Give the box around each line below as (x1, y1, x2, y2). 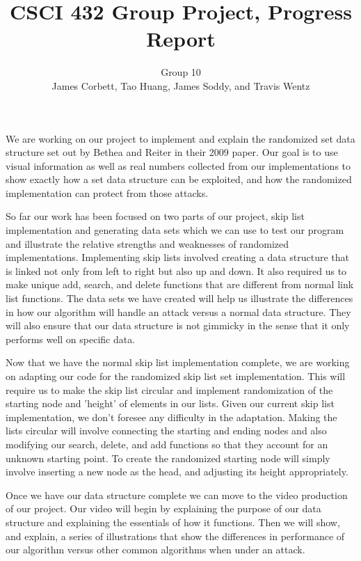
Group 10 (161, 65, 201, 79)
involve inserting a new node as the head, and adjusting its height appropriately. (6, 464, 348, 479)
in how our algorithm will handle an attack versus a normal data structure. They (6, 304, 351, 319)
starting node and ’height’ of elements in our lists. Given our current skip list (6, 396, 335, 411)
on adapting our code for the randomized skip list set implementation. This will (6, 369, 346, 383)
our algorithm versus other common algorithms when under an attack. (6, 542, 305, 557)
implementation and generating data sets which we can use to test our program (6, 223, 344, 237)
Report (146, 24, 216, 53)
